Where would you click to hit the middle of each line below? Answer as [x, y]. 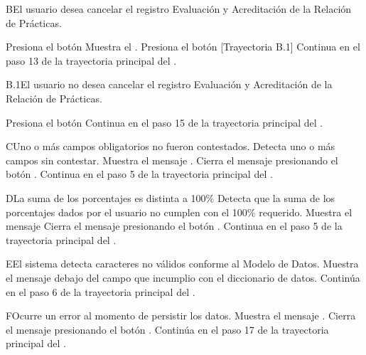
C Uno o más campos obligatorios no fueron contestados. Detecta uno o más [171, 146]
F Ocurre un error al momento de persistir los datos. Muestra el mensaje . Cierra [181, 316]
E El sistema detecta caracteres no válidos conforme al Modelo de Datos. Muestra [182, 264]
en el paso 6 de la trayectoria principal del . [101, 291]
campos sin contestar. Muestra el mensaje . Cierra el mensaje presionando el [172, 160]
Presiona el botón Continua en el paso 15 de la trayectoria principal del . [165, 122]
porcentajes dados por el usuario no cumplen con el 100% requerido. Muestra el [179, 212]
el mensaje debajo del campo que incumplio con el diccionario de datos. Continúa [183, 277]
